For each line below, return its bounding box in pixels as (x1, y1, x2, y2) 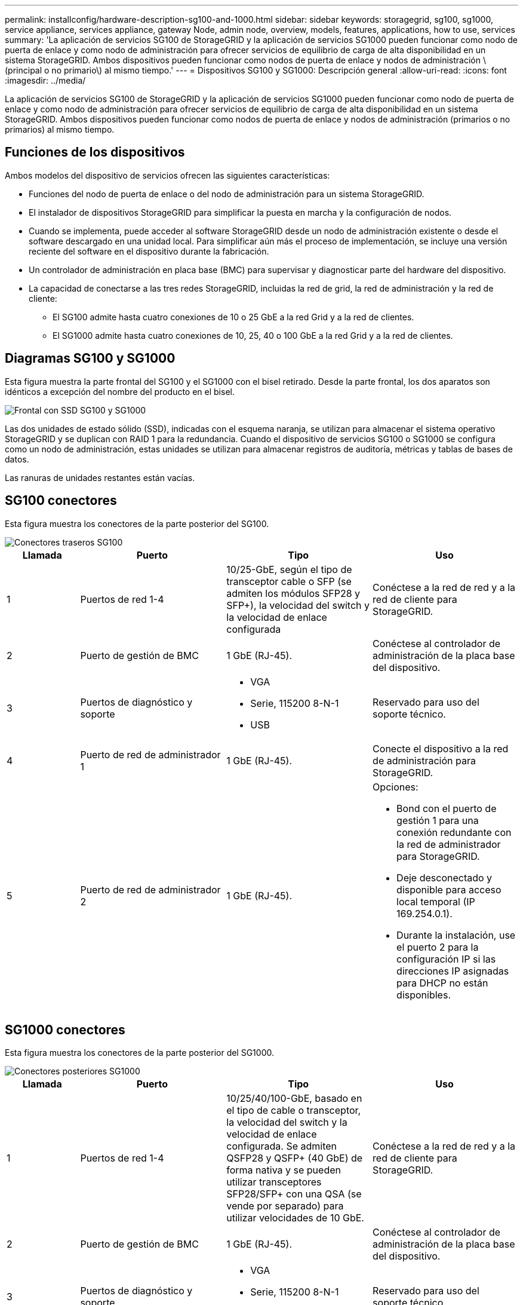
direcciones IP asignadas (396, 964, 509, 977)
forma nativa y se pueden (226, 1164, 341, 1177)
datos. (5, 454, 29, 464)
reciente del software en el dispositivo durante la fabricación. (29, 246, 269, 256)
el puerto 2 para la (396, 941, 479, 953)
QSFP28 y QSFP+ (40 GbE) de (226, 1152, 363, 1165)
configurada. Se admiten (226, 1140, 337, 1153)
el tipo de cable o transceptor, (226, 1104, 361, 1117)
